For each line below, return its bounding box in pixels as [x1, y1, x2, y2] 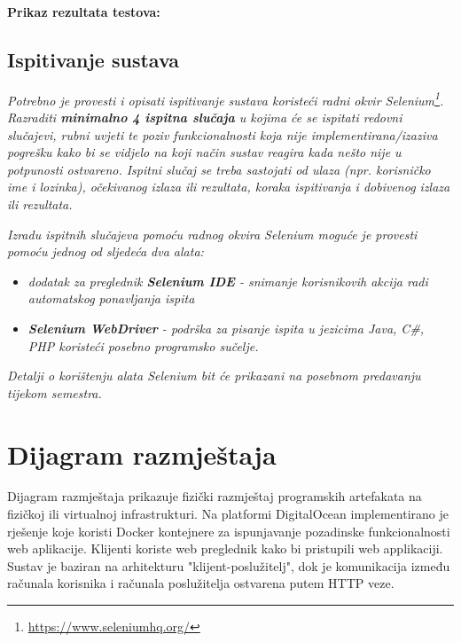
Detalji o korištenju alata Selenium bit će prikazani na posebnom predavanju [7, 366, 421, 385]
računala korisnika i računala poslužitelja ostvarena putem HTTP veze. [7, 574, 395, 592]
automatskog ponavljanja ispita [27, 289, 195, 308]
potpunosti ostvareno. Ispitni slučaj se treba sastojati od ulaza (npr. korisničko [7, 160, 431, 178]
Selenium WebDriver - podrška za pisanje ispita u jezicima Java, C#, [27, 318, 425, 337]
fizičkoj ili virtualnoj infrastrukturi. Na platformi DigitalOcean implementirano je [7, 505, 449, 523]
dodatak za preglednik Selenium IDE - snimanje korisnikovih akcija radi [27, 271, 428, 290]
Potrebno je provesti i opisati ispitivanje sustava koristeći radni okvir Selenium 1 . [7, 88, 444, 109]
